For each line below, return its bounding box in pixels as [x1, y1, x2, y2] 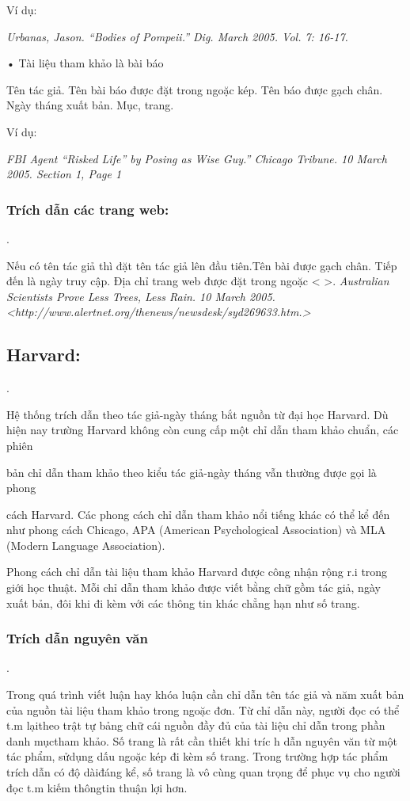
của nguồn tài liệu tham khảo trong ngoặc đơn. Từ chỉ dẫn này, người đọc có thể [6, 701, 400, 718]
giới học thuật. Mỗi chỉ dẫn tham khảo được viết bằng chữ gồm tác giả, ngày [6, 579, 381, 596]
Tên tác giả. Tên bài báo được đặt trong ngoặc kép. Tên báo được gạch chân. [6, 81, 383, 97]
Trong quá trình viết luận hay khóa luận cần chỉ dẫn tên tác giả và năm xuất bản [6, 686, 404, 703]
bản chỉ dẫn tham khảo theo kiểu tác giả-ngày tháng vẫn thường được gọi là [6, 463, 377, 480]
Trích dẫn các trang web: [6, 199, 169, 219]
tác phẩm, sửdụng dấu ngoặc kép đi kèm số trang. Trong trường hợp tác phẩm [6, 748, 389, 765]
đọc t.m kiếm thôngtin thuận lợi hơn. [6, 779, 188, 795]
